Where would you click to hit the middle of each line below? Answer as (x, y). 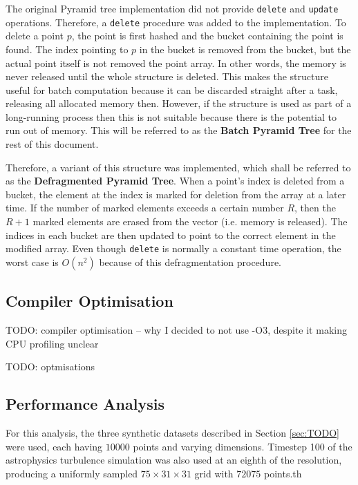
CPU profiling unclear (52, 343)
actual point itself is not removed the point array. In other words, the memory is (176, 63)
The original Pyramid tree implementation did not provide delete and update (172, 8)
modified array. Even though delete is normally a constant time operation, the (173, 248)
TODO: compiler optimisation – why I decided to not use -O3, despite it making (176, 330)
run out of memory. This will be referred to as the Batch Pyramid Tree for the (179, 130)
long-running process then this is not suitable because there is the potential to (171, 116)
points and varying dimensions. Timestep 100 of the (243, 446)
